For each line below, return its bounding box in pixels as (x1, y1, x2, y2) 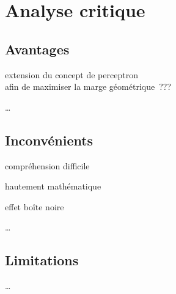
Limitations (5, 251, 79, 270)
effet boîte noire (5, 200, 64, 213)
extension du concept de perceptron (5, 68, 138, 81)
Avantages (5, 39, 70, 58)
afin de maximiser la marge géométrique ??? (5, 80, 171, 93)
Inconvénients (5, 130, 94, 149)
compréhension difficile (5, 159, 90, 172)
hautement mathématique (5, 180, 101, 193)
